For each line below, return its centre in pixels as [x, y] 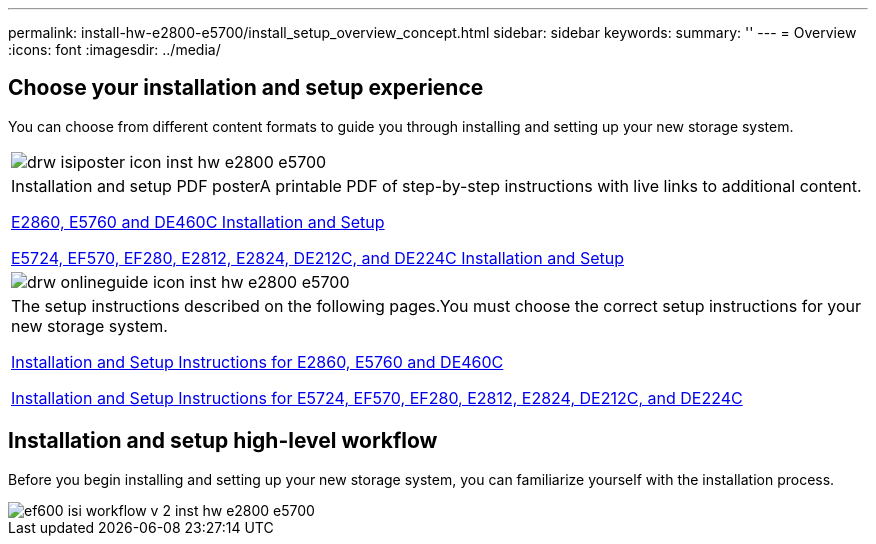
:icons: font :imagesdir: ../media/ [114, 49]
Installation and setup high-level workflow [223, 441]
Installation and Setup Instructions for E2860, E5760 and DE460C [257, 361]
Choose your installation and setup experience [246, 88]
